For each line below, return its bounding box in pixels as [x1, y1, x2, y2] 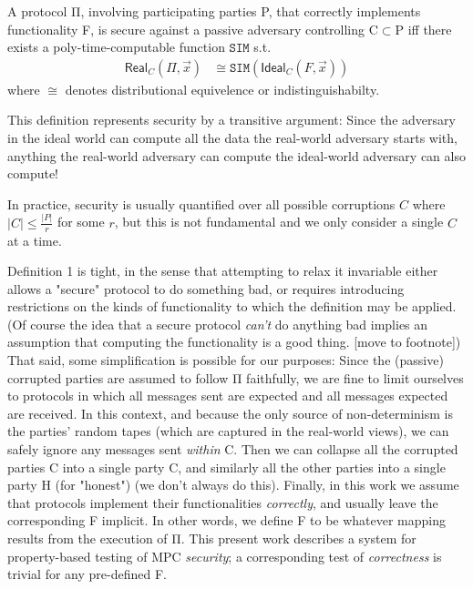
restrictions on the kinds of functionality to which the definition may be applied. [7, 297, 457, 316]
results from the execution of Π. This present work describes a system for [7, 529, 416, 548]
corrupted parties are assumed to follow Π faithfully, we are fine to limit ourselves [7, 368, 464, 387]
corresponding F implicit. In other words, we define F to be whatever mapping [7, 511, 447, 530]
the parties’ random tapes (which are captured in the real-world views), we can [7, 421, 449, 441]
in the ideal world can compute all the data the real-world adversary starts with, [7, 128, 458, 147]
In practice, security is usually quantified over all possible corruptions [7, 194, 396, 213]
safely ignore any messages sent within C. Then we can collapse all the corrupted [7, 440, 458, 459]
